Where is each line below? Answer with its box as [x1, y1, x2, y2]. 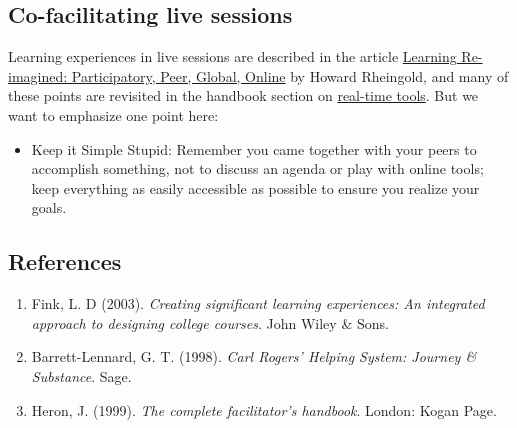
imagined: [8, 65, 68, 86]
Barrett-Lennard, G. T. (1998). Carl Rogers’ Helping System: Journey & [31, 346, 477, 367]
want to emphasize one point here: [8, 104, 219, 125]
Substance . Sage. [31, 365, 132, 386]
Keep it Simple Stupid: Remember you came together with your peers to [31, 138, 477, 159]
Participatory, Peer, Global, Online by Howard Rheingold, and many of [71, 65, 509, 86]
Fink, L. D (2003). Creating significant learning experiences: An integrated [31, 293, 485, 314]
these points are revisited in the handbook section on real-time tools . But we [8, 85, 479, 106]
